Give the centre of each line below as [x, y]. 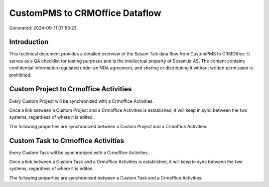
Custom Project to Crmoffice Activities [70, 89]
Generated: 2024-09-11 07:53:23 [43, 28]
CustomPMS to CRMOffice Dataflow [85, 13]
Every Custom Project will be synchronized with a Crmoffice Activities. [81, 101]
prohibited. [20, 75]
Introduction [29, 42]
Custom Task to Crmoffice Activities [67, 140]
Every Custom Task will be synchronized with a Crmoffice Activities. [79, 153]
